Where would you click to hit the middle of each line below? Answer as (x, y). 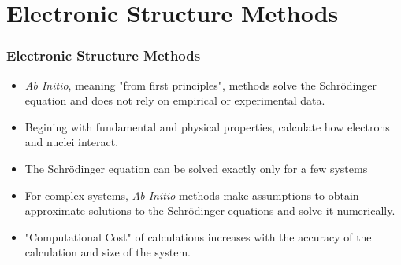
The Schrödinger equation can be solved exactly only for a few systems (196, 168)
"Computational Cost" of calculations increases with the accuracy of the (198, 236)
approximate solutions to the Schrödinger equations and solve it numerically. (210, 210)
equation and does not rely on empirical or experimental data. (175, 100)
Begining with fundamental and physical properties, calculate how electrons (207, 126)
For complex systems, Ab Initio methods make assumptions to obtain (192, 195)
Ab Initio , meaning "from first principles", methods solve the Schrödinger (200, 85)
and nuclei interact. (72, 142)
